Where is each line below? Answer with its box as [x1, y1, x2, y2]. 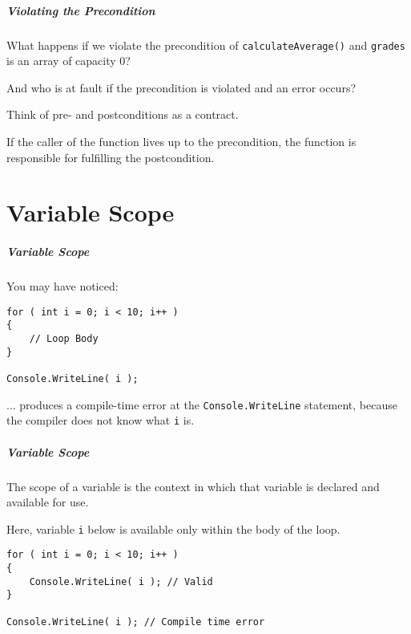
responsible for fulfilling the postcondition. [6, 148, 215, 165]
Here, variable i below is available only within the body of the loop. [6, 520, 340, 537]
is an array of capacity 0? [6, 52, 131, 69]
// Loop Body [29, 333, 99, 345]
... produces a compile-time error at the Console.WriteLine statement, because [6, 396, 397, 413]
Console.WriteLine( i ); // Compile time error [6, 616, 265, 628]
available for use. [6, 494, 89, 510]
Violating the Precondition [6, 2, 155, 18]
